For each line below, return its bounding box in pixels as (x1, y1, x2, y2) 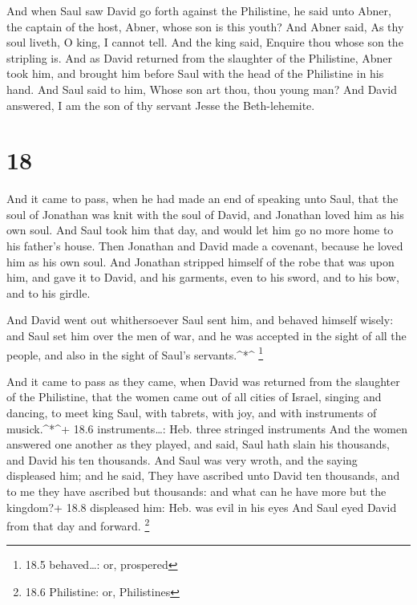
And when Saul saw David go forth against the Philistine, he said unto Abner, (6, 2, 391, 18)
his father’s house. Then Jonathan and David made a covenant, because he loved (6, 238, 403, 254)
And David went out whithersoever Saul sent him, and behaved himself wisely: (6, 311, 394, 328)
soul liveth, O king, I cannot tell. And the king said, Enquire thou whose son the (6, 34, 403, 51)
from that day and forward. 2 (6, 515, 150, 534)
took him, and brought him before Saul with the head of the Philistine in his (6, 65, 384, 82)
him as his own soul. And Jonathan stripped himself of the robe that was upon (6, 253, 395, 270)
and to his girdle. (6, 284, 91, 301)
